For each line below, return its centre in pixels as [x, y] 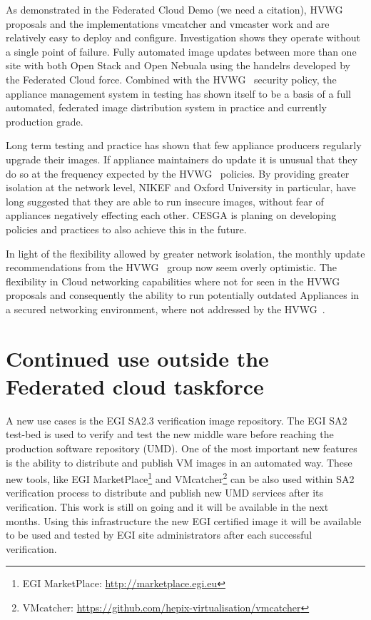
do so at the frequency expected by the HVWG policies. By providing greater [178, 173]
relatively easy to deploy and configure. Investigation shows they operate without [183, 37]
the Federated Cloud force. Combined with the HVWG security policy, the [171, 79]
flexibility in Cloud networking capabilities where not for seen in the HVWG [173, 281]
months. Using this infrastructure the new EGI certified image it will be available [184, 520]
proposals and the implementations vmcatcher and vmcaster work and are [168, 23]
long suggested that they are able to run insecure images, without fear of [165, 201]
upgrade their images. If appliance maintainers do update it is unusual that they [182, 159]
